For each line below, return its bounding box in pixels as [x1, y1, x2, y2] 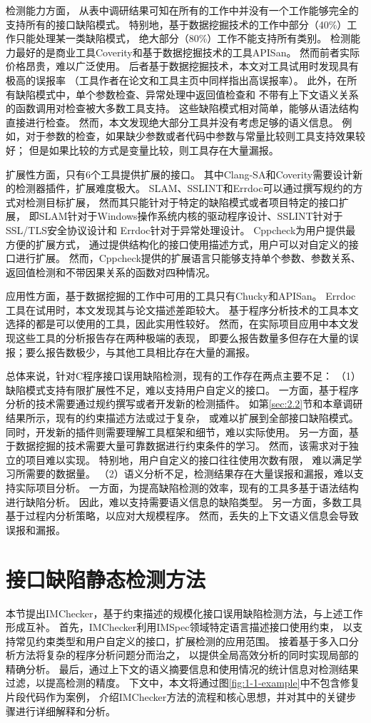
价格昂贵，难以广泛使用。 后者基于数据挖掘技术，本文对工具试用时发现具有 [6, 59, 359, 74]
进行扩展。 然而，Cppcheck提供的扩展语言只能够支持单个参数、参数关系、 [15, 251, 361, 266]
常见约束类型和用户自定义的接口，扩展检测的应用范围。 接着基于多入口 [15, 633, 349, 648]
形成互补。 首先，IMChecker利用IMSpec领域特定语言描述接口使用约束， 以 [6, 620, 353, 634]
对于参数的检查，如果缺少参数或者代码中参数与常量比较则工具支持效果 [25, 128, 355, 143]
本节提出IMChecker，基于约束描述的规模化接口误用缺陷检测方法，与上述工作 [6, 605, 363, 620]
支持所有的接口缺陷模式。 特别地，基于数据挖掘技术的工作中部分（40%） [6, 16, 347, 31]
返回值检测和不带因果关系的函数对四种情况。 [6, 264, 215, 279]
